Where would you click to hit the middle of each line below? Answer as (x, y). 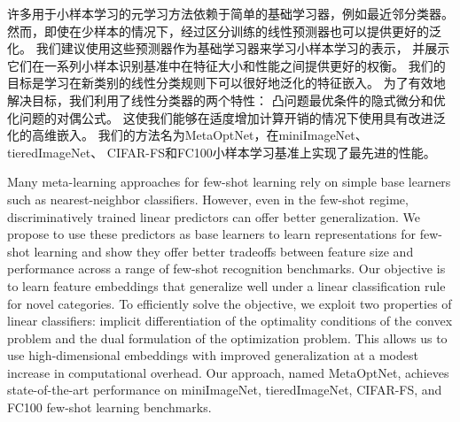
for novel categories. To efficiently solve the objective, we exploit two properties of (230, 303)
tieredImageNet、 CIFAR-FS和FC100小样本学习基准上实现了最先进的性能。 (222, 152)
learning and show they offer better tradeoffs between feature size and (224, 251)
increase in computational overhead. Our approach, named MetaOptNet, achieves (228, 372)
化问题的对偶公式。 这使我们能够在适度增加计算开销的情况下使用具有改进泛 (226, 117)
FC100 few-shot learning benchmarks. (109, 407)
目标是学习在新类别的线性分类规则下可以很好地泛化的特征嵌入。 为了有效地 (226, 83)
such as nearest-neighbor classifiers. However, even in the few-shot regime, (208, 199)
